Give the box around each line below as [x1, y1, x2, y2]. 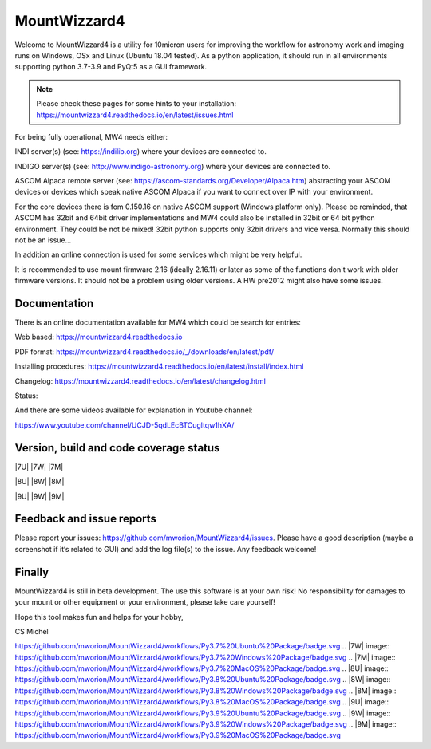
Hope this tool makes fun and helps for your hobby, [14, 612, 184, 621]
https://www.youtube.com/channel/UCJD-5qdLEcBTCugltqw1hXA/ [14, 420, 235, 430]
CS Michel [14, 626, 49, 636]
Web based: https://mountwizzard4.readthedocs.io [14, 332, 183, 342]
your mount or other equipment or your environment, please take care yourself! [14, 597, 275, 607]
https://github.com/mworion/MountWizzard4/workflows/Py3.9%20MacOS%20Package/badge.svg [14, 731, 341, 740]
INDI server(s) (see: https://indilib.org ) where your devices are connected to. [14, 147, 267, 156]
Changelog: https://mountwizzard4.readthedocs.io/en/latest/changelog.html [14, 376, 267, 386]
